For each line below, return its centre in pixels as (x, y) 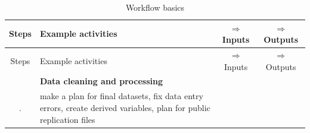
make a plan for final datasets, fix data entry (121, 96)
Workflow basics (155, 7)
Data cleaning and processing (101, 81)
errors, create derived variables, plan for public (125, 107)
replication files (67, 119)
